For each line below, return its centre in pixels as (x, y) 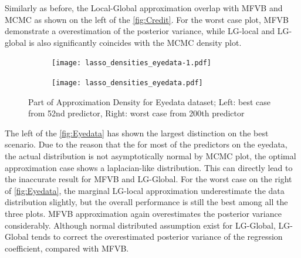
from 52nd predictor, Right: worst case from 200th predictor (136, 113)
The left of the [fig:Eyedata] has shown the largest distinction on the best (137, 133)
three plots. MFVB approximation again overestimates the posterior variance (143, 214)
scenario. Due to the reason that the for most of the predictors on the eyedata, (146, 144)
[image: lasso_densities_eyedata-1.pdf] (132, 63)
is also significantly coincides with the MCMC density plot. (135, 42)
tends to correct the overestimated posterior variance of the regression (157, 237)
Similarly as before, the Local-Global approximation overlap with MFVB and (144, 8)
